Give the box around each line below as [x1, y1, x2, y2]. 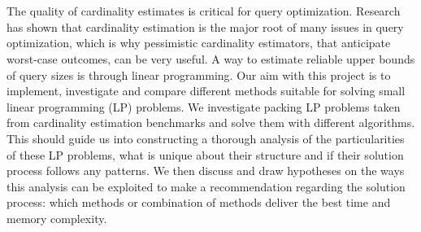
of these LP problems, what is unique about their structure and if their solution [7, 146, 404, 163]
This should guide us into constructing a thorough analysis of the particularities [7, 129, 405, 147]
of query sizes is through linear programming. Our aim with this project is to [7, 66, 391, 83]
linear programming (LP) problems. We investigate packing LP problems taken [7, 98, 401, 115]
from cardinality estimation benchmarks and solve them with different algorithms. [7, 114, 415, 131]
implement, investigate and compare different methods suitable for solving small [7, 82, 406, 99]
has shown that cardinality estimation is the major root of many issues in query [7, 18, 404, 35]
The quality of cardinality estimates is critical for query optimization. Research [7, 2, 401, 20]
